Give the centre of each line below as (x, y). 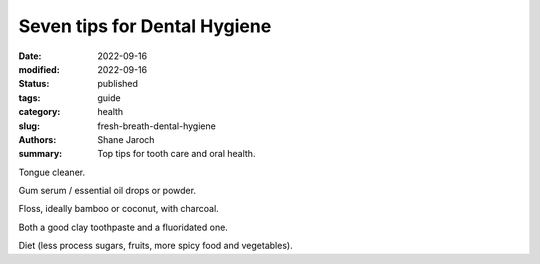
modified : (39, 69)
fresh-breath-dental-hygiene (157, 126)
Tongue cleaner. (51, 172)
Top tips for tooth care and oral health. (176, 154)
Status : (34, 84)
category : (39, 112)
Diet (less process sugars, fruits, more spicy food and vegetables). (156, 246)
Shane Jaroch (126, 139)
